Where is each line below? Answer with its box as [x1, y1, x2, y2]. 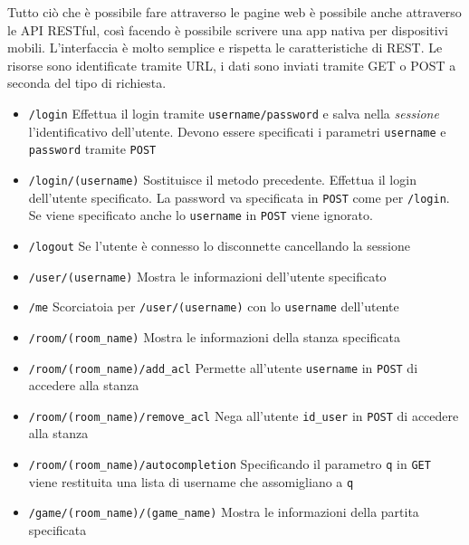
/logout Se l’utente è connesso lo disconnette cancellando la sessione [28, 235, 410, 254]
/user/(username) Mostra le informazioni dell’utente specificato [28, 266, 387, 285]
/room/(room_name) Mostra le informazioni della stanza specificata [28, 327, 400, 346]
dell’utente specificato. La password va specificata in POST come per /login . [28, 187, 450, 206]
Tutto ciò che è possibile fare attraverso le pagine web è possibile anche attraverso [7, 3, 462, 21]
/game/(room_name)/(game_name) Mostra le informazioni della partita [28, 502, 419, 521]
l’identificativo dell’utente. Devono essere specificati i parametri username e [28, 121, 446, 140]
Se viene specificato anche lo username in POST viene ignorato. [28, 206, 373, 225]
